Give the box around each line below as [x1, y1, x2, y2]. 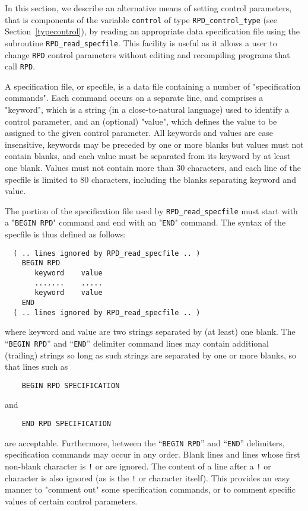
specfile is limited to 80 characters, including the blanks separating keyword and [5, 173, 296, 185]
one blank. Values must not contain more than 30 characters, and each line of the [5, 161, 301, 173]
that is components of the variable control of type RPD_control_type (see [5, 13, 277, 26]
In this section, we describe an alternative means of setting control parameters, [5, 2, 292, 14]
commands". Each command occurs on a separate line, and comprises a [5, 91, 263, 104]
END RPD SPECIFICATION [21, 419, 111, 428]
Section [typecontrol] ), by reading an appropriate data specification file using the [5, 25, 300, 37]
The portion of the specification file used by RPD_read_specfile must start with [5, 204, 298, 217]
